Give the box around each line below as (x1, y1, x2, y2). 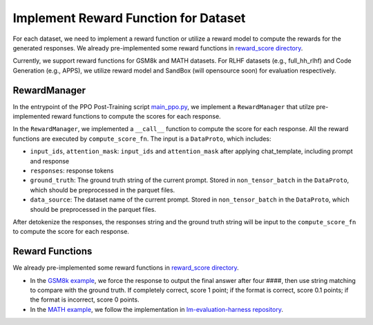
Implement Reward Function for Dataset (12, 10, 246, 26)
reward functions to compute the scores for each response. (51, 112, 221, 121)
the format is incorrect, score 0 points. (30, 295, 140, 304)
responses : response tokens (30, 166, 114, 175)
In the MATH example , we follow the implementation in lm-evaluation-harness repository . (30, 305, 283, 313)
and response (30, 157, 70, 165)
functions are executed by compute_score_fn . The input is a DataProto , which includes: (12, 135, 271, 143)
